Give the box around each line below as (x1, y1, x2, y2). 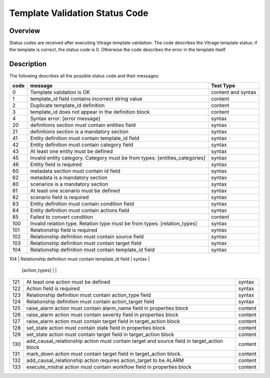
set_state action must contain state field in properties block (26, 324, 166, 331)
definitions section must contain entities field (30, 121, 136, 128)
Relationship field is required (30, 226, 97, 233)
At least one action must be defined (26, 278, 110, 285)
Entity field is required (30, 160, 82, 167)
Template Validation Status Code (9, 7, 148, 18)
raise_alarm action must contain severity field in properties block (26, 311, 178, 318)
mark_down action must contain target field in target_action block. (26, 350, 182, 357)
